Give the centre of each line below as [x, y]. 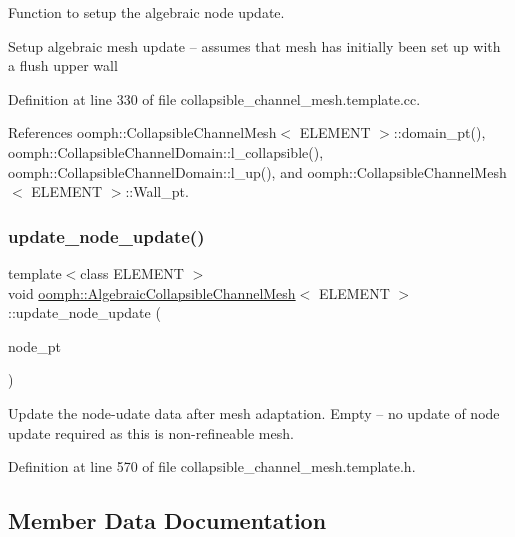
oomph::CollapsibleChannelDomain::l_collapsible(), [166, 151]
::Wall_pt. [157, 191]
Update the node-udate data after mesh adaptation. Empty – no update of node [254, 412]
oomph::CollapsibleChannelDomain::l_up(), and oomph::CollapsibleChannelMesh [257, 171]
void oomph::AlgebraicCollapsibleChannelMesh [152, 292]
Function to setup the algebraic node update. [146, 12]
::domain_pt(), [439, 132]
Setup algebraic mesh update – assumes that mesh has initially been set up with [254, 45]
